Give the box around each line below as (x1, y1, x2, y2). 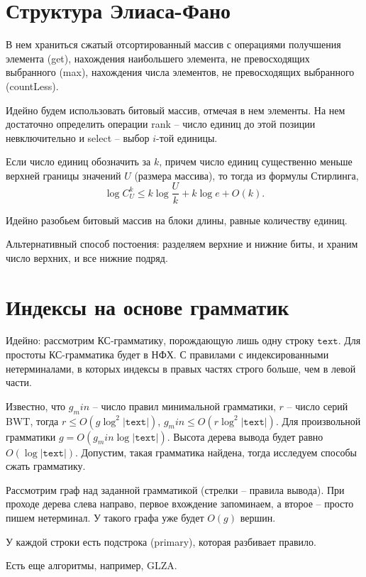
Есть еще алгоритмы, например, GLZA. (6, 558, 177, 573)
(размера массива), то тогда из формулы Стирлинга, (134, 167, 359, 182)
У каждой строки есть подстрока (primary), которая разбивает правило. (6, 534, 316, 549)
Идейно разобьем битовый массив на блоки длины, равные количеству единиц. (6, 212, 348, 227)
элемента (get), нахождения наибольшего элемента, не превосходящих (6, 50, 310, 65)
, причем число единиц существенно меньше (159, 154, 353, 169)
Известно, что (6, 398, 66, 413)
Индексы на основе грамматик (6, 292, 289, 321)
